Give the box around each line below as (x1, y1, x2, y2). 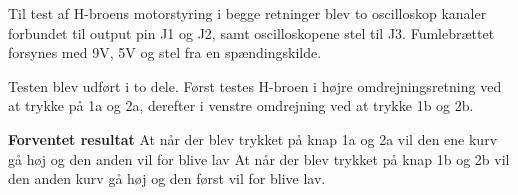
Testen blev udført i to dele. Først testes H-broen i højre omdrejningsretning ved (8, 75, 502, 96)
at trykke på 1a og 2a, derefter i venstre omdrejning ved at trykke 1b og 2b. (8, 95, 474, 116)
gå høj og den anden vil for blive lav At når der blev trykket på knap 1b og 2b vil (8, 148, 510, 169)
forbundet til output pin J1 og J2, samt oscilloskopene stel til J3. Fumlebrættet (8, 22, 495, 43)
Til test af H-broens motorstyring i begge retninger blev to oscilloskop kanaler (8, 3, 487, 23)
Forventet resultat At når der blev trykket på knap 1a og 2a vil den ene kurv (8, 128, 498, 149)
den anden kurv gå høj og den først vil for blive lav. (8, 168, 326, 189)
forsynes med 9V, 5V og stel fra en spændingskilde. (8, 42, 322, 63)
